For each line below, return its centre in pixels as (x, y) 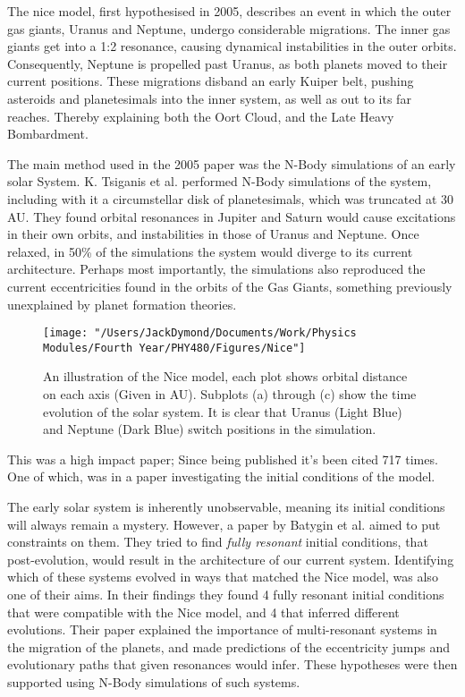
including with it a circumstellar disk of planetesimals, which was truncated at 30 (231, 198)
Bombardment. (48, 134)
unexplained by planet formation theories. (122, 304)
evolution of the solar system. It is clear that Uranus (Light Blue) (223, 411)
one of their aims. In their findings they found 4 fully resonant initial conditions (226, 594)
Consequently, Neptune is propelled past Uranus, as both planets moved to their (228, 63)
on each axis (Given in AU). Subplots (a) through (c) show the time (230, 394)
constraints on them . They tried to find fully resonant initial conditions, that (218, 542)
